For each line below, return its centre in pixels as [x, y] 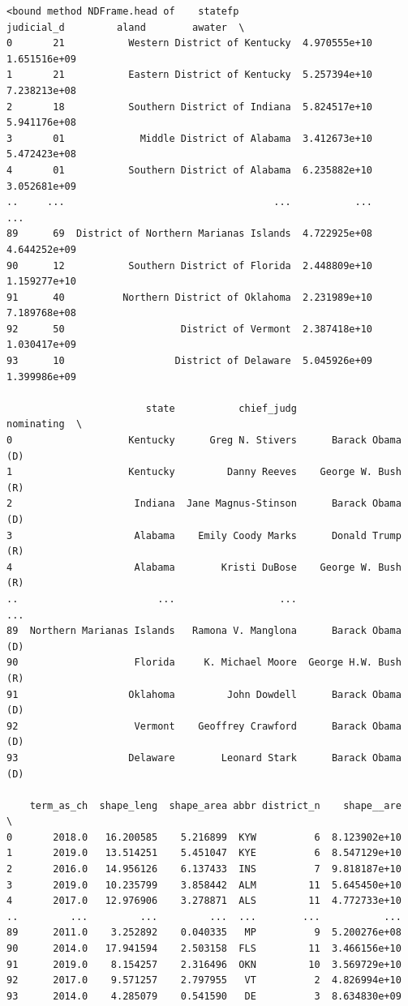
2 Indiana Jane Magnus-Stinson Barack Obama [204, 504]
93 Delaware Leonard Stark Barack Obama [204, 758]
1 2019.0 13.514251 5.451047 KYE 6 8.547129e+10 [204, 853]
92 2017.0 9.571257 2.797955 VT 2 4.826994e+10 [204, 980]
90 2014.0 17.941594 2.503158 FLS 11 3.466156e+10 [204, 949]
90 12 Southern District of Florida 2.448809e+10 [190, 265]
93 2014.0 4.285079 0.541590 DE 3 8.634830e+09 [204, 996]
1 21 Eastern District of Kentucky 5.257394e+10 [190, 75]
